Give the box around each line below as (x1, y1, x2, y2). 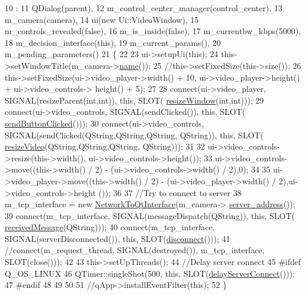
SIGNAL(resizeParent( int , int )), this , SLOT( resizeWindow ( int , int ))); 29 (5, 94, 264, 106)
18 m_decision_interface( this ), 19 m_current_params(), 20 (5, 36, 221, 48)
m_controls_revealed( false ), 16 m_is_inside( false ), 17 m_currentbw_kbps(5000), (5, 25, 301, 37)
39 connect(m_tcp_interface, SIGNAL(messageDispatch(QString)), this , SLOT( (5, 209, 295, 221)
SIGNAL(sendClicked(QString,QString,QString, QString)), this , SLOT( (5, 128, 264, 141)
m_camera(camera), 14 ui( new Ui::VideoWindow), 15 (5, 13, 199, 25)
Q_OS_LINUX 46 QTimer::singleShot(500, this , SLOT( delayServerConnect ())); (5, 267, 295, 279)
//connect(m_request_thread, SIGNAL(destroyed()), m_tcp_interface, (5, 244, 265, 256)
